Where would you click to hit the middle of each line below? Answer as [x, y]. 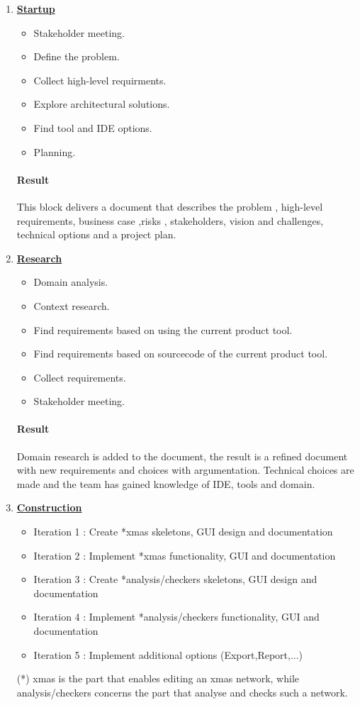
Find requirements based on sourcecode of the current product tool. [181, 354]
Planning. [55, 151]
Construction [49, 507]
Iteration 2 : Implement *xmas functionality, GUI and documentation [185, 555]
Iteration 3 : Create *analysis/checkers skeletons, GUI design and [175, 579]
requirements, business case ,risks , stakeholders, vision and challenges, [170, 220]
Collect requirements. [80, 377]
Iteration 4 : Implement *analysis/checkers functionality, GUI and [176, 617]
